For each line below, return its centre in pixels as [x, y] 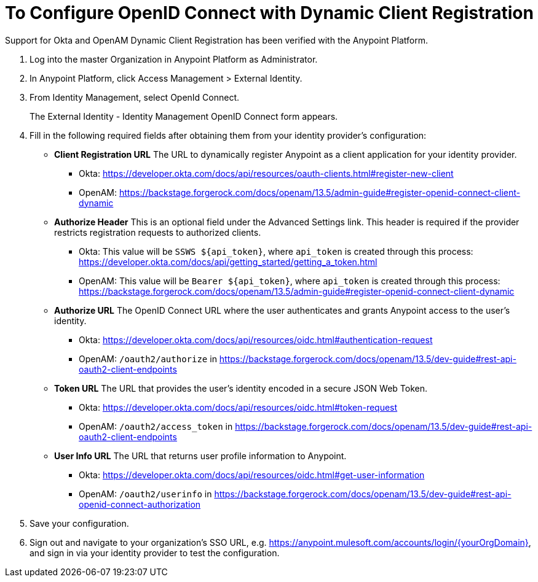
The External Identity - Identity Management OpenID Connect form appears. [184, 116]
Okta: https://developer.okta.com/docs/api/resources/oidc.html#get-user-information [252, 475]
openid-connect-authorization [140, 504]
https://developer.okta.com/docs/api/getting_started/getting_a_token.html [228, 262]
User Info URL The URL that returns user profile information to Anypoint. [200, 456]
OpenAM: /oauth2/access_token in [156, 426]
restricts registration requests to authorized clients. [158, 232]
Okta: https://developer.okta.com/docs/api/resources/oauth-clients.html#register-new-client [266, 173]
